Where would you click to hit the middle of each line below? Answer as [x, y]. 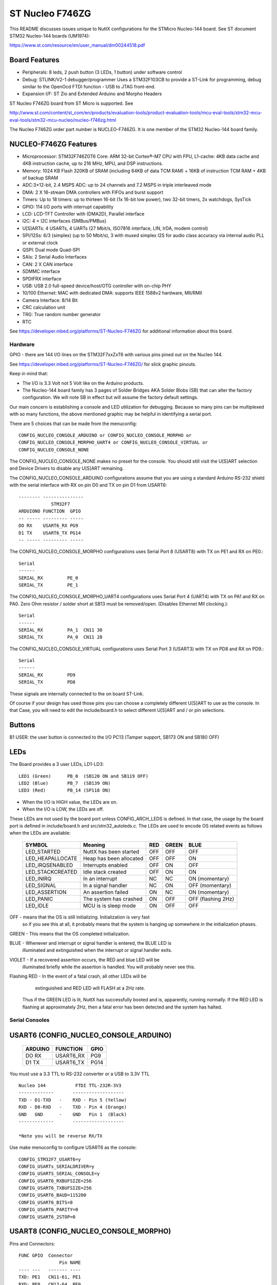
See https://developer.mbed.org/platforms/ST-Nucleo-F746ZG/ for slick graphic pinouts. [103, 364]
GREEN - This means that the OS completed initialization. [70, 933]
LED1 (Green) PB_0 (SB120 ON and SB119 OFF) [84, 776]
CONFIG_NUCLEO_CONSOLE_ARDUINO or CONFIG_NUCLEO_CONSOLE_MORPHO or [105, 435]
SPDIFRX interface [42, 279]
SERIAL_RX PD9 [47, 675]
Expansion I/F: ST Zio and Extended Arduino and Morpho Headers [92, 94]
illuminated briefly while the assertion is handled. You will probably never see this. [109, 967]
